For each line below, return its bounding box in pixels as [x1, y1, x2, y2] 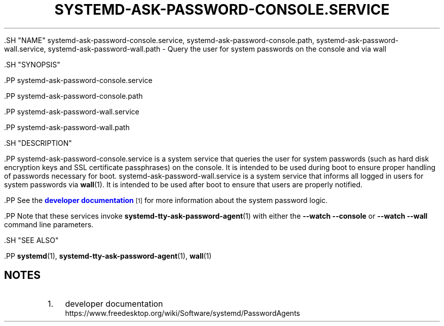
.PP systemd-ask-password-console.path [4, 91, 143, 100]
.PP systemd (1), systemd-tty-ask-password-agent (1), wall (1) [4, 251, 212, 260]
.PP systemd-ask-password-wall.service [4, 107, 139, 116]
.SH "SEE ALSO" [4, 235, 59, 244]
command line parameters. [4, 220, 94, 229]
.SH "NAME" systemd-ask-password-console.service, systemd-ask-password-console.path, [4, 35, 315, 45]
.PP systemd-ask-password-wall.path [4, 123, 130, 132]
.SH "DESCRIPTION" [4, 138, 72, 147]
